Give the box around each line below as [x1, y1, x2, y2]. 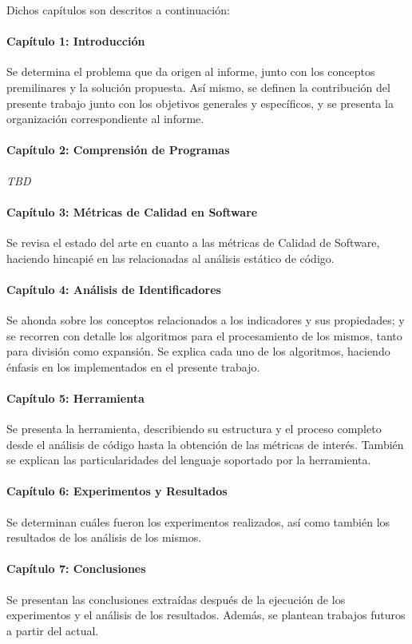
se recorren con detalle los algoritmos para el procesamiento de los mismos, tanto [6, 327, 402, 344]
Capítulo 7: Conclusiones [6, 560, 146, 577]
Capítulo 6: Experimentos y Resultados [6, 483, 228, 499]
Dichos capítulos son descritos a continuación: [6, 2, 230, 18]
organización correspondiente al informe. [6, 110, 204, 127]
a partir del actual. [6, 622, 99, 638]
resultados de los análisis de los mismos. [6, 529, 202, 546]
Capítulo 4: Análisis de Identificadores [6, 280, 221, 297]
